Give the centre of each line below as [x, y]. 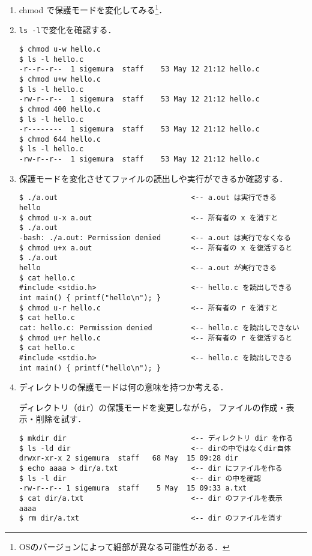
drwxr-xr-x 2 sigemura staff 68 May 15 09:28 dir [128, 458]
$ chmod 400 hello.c [60, 109]
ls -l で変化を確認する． [67, 30]
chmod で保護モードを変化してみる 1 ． [93, 9]
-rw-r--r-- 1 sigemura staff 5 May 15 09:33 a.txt [133, 488]
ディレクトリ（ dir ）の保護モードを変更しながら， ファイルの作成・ [152, 407]
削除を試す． [61, 419]
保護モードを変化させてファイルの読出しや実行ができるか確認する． [153, 178]
